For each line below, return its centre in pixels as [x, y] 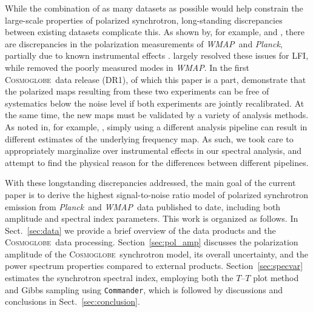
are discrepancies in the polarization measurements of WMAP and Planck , [144, 43]
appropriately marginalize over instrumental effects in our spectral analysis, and [153, 151]
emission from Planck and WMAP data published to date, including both [143, 206]
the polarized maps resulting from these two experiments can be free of [137, 91]
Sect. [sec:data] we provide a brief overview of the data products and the [140, 230]
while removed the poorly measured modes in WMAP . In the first [127, 67]
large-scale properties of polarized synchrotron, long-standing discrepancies [144, 20]
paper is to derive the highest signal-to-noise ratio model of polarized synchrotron [156, 194]
